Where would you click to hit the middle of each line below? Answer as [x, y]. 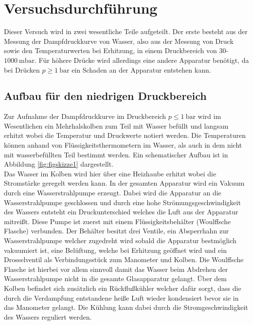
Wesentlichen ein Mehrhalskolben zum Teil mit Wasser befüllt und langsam [116, 125]
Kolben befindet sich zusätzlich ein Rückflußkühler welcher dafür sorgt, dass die [123, 288]
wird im [209, 116]
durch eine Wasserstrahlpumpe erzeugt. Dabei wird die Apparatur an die [113, 193]
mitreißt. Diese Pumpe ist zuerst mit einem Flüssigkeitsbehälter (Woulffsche [117, 221]
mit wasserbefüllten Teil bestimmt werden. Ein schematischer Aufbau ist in [116, 154]
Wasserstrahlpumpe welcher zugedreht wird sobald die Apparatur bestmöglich [120, 240]
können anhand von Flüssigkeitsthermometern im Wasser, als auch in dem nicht [123, 145]
